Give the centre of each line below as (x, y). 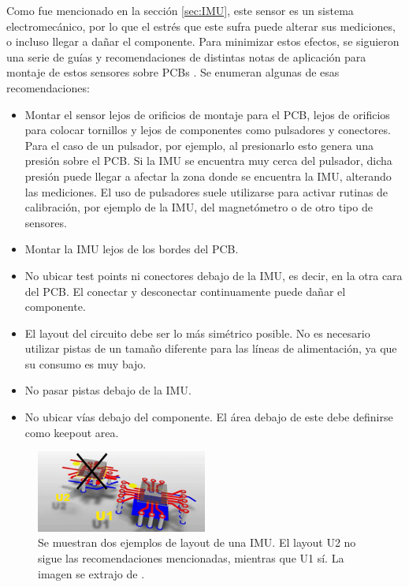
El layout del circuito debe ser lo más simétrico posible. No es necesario (197, 333)
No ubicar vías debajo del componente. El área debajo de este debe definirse (209, 417)
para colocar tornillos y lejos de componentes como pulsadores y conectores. (208, 130)
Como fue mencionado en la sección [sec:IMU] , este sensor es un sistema (180, 10)
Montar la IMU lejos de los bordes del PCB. (132, 249)
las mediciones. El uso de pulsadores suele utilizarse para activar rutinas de (206, 191)
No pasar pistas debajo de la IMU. (108, 390)
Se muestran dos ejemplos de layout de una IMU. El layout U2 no (197, 542)
